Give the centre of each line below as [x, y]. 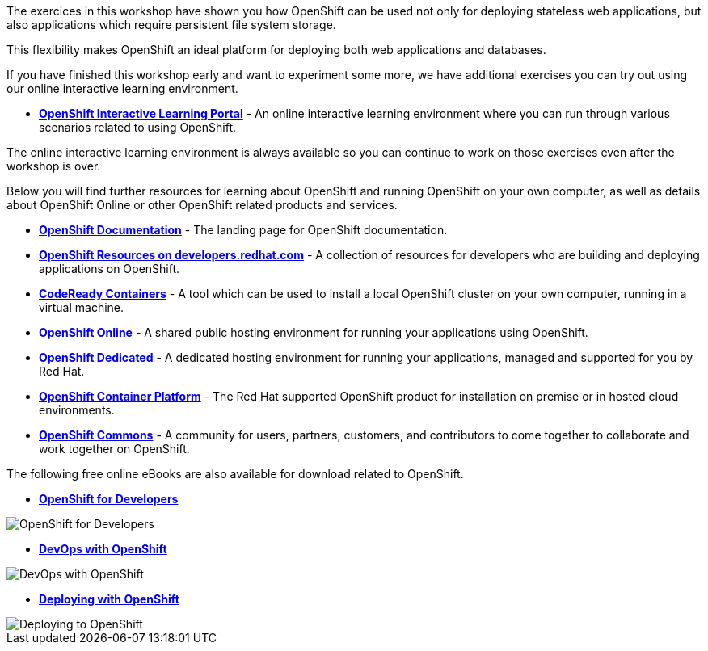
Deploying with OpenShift [109, 599]
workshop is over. [54, 166]
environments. [77, 410]
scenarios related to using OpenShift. [138, 127]
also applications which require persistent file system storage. [171, 25]
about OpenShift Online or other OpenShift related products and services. [202, 205]
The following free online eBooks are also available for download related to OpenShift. [235, 474]
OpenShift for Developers [109, 499]
